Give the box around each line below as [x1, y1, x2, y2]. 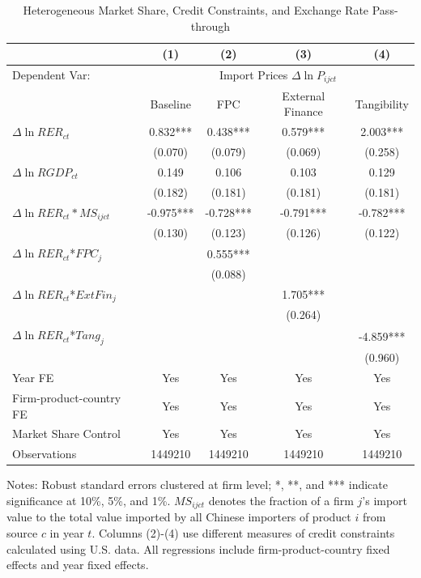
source [6, 524, 38, 541]
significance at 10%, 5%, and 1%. [6, 491, 171, 508]
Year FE [12, 369, 54, 386]
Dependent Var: [12, 66, 91, 83]
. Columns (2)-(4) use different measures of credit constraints [91, 524, 395, 541]
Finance [283, 103, 323, 120]
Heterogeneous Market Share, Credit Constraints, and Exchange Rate [23, 2, 369, 18]
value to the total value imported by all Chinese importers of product [6, 508, 351, 525]
